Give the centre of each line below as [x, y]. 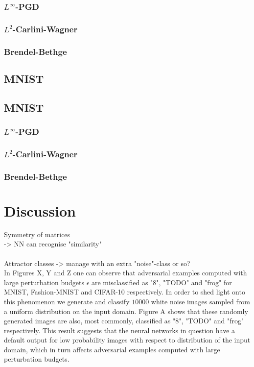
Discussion [40, 210]
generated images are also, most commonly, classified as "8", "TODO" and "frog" [124, 321]
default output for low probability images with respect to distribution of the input [127, 340]
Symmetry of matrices [37, 234]
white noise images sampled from [200, 301]
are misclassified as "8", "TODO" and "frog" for [162, 282]
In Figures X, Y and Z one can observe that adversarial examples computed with [126, 273]
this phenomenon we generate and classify [67, 301]
